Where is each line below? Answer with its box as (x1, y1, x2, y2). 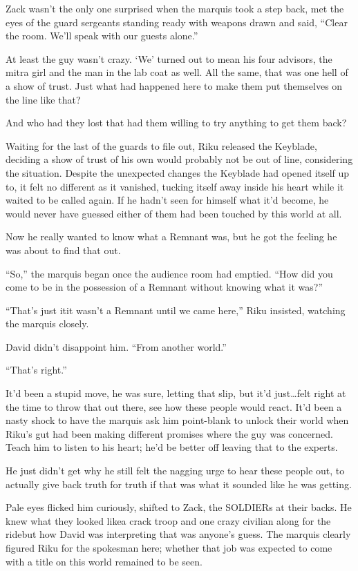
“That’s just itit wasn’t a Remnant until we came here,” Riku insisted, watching (6, 302, 346, 317)
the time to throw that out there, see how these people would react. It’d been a (6, 399, 342, 414)
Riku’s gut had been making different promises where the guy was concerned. (6, 426, 333, 441)
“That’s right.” (6, 362, 67, 377)
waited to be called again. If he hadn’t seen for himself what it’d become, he (6, 193, 329, 207)
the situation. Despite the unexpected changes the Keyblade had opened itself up (6, 165, 350, 180)
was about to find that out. (6, 242, 121, 257)
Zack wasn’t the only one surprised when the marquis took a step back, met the (6, 1, 344, 15)
